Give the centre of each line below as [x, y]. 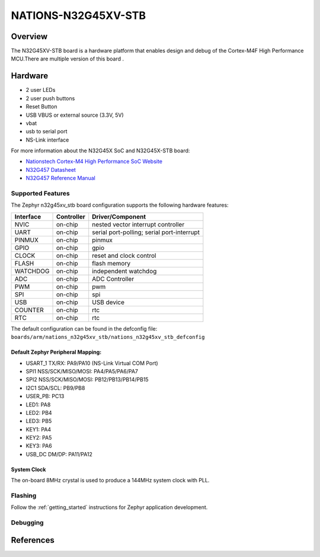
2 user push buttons [50, 98]
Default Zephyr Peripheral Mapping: [56, 352]
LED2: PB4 [39, 412]
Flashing [24, 496]
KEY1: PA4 [39, 429]
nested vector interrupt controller [138, 224]
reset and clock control [124, 255]
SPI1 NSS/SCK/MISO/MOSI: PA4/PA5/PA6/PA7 [82, 371]
